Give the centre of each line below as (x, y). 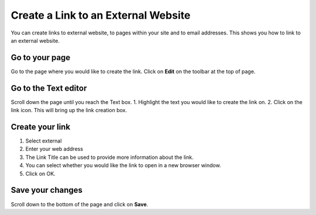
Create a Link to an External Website (101, 15)
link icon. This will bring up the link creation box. (69, 110)
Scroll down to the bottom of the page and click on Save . (80, 204)
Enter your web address (54, 149)
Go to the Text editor (49, 88)
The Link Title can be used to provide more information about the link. (109, 157)
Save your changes (47, 190)
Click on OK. (40, 174)
